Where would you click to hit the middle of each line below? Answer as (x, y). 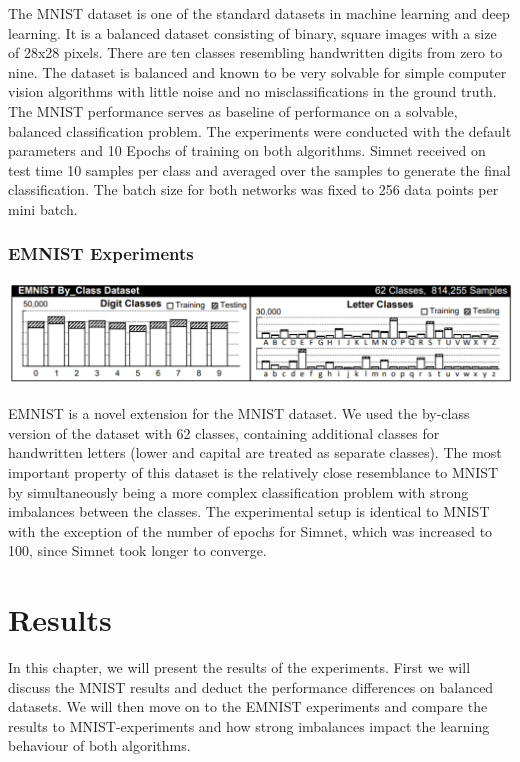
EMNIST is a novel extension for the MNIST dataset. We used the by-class (239, 413)
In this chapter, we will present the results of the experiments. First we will (239, 667)
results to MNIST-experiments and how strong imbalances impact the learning (249, 725)
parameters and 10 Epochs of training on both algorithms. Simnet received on (247, 150)
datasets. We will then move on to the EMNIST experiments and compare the (248, 706)
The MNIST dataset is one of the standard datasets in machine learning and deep (259, 13)
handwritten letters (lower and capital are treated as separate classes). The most (255, 452)
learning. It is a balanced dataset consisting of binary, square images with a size (252, 32)
